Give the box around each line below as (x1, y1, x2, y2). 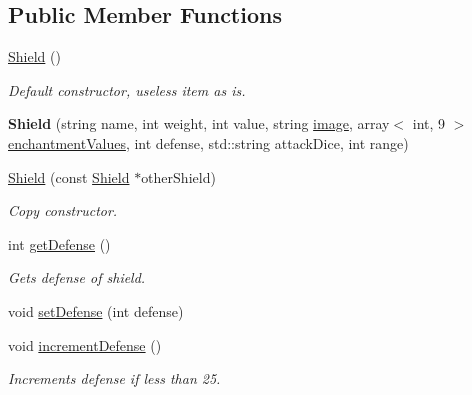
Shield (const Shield (8, 166, 130, 187)
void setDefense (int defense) (8, 300, 184, 321)
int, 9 (412, 113, 446, 134)
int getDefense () (8, 233, 111, 254)
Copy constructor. (8, 200, 118, 221)
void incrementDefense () (8, 334, 162, 355)
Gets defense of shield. (8, 267, 146, 288)
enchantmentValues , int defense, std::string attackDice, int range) (8, 132, 409, 153)
